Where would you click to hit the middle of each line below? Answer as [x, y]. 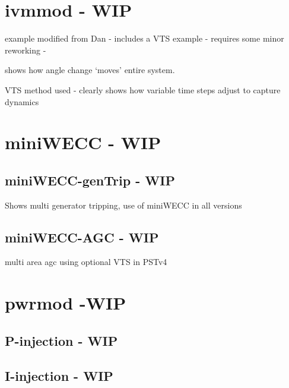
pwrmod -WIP [66, 303]
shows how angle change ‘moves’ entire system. [90, 70]
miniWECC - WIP [83, 142]
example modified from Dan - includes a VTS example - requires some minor [144, 38]
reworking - [26, 50]
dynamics [22, 101]
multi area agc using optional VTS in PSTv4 [86, 262]
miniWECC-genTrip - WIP [90, 180]
